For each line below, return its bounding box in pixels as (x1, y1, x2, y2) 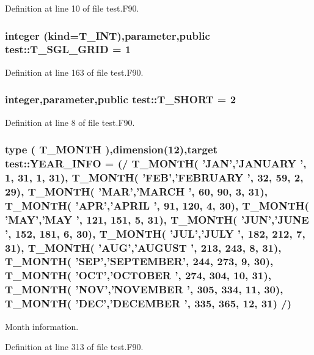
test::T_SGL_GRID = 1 (5, 42, 131, 57)
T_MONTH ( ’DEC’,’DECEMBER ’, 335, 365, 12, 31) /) (5, 296, 291, 311)
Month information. (5, 320, 79, 332)
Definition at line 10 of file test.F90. (5, 2, 139, 14)
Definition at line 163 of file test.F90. (5, 65, 144, 78)
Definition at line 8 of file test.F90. (5, 115, 135, 128)
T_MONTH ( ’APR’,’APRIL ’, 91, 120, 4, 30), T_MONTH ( (5, 197, 309, 213)
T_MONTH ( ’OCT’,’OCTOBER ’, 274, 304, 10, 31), (5, 268, 271, 283)
